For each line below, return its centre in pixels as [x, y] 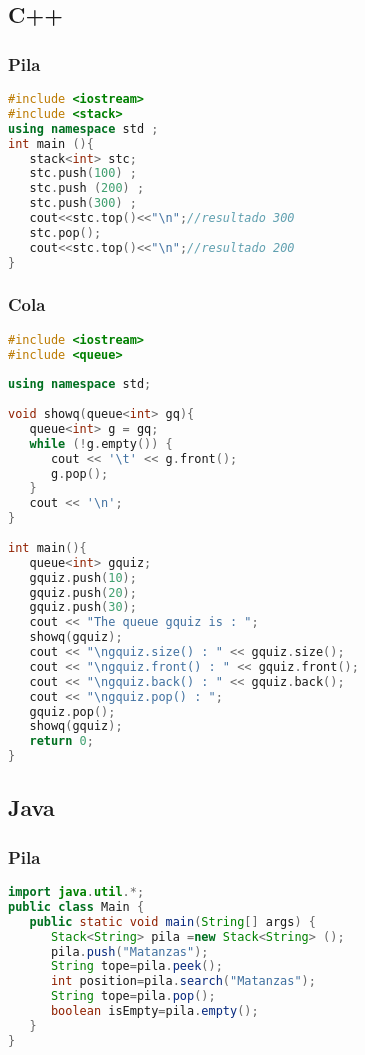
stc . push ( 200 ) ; [87, 188]
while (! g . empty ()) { [101, 443]
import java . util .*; [76, 892]
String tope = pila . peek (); [136, 966]
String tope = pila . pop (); [133, 996]
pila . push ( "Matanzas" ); [129, 951]
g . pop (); [79, 473]
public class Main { [76, 906]
